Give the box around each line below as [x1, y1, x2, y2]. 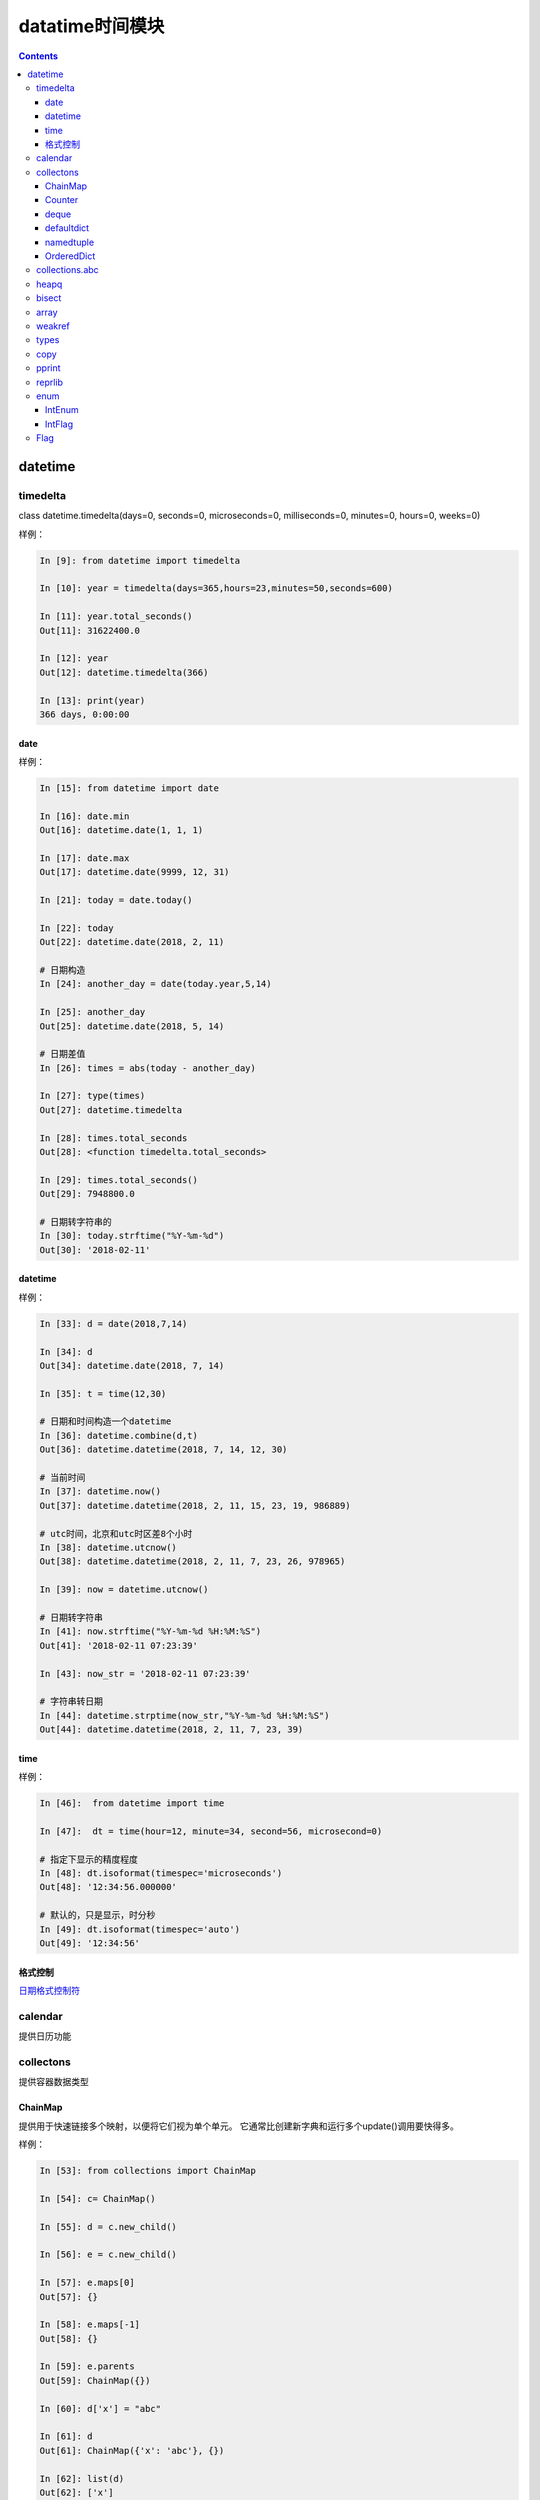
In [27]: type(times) [39, 1090, 146, 1102]
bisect [36, 292, 62, 304]
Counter [45, 194, 79, 206]
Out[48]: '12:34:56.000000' [39, 1881, 177, 1893]
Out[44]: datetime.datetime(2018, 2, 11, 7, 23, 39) [39, 1724, 304, 1735]
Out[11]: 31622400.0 [39, 625, 140, 636]
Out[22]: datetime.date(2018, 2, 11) [39, 936, 225, 948]
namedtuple [45, 236, 95, 248]
